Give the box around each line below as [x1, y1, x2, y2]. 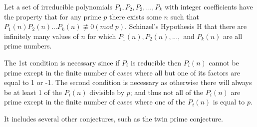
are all [223, 30, 243, 41]
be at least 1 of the [4, 86, 62, 97]
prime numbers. [4, 40, 52, 51]
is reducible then [130, 57, 182, 67]
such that [170, 11, 199, 21]
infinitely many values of [4, 30, 79, 41]
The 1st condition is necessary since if [4, 57, 120, 67]
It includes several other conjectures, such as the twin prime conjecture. [4, 113, 223, 123]
